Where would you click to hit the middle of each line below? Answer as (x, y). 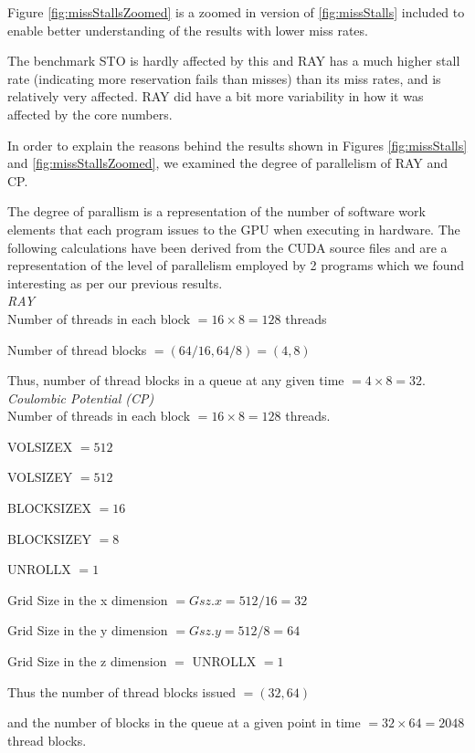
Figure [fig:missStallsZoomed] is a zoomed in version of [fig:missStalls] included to (236, 12)
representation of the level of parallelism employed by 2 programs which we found (236, 265)
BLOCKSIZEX (49, 508)
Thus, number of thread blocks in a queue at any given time (176, 380)
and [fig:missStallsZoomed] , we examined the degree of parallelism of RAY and (228, 163)
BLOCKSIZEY (49, 538)
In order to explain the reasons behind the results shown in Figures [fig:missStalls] (237, 145)
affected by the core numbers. (90, 114)
